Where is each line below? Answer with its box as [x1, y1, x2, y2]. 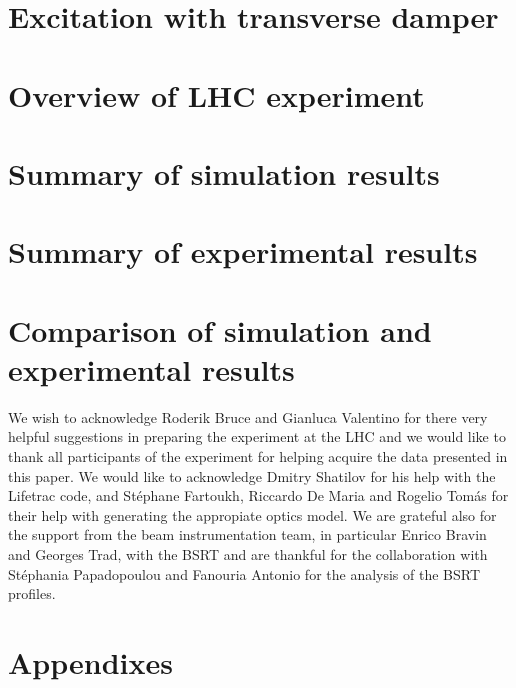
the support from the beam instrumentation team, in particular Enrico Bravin [8, 524, 487, 545]
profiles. [8, 583, 56, 604]
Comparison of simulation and [8, 309, 432, 350]
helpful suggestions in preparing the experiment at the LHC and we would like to [8, 426, 506, 447]
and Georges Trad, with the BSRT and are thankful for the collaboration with [8, 543, 488, 564]
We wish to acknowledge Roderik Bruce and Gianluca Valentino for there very [8, 406, 488, 427]
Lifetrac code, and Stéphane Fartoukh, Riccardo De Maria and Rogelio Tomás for [8, 485, 509, 506]
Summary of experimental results [8, 231, 478, 272]
